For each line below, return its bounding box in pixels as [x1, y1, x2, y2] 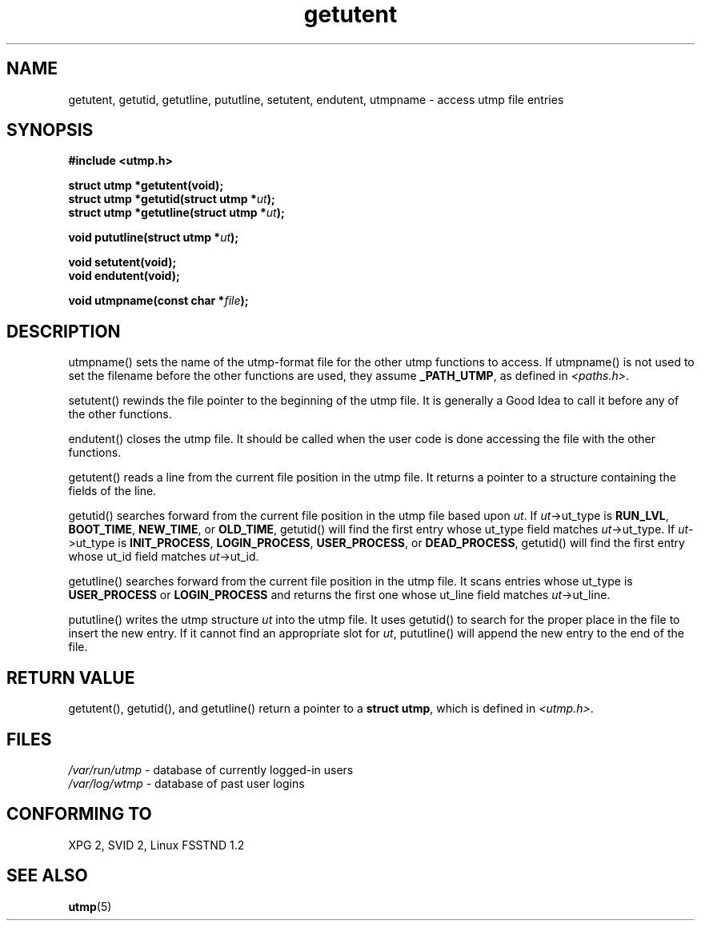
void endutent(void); [68, 269, 180, 283]
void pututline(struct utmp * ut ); [68, 230, 239, 245]
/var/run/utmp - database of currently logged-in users [68, 762, 354, 777]
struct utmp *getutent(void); [68, 178, 224, 193]
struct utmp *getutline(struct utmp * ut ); [68, 206, 285, 220]
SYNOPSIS [6, 120, 94, 141]
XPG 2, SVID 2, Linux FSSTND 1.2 [68, 837, 245, 852]
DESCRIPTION [6, 321, 121, 342]
